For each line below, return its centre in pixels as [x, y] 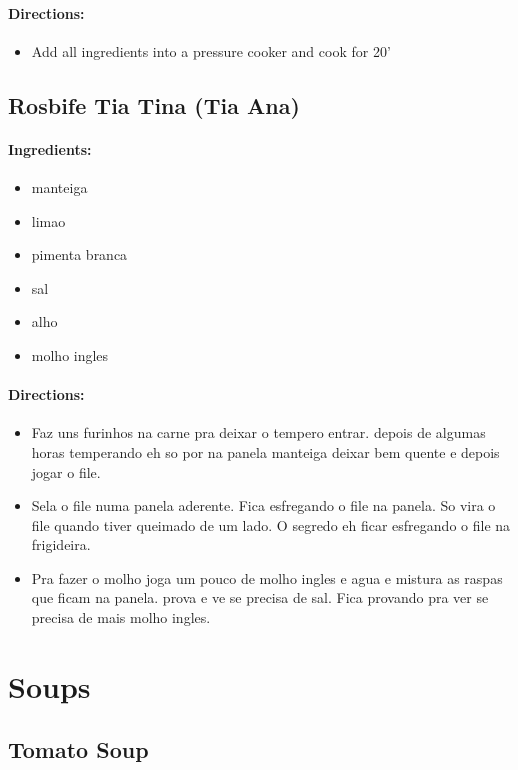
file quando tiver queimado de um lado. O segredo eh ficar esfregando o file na [271, 524]
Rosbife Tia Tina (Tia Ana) [154, 104]
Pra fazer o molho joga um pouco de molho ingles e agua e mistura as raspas [267, 577]
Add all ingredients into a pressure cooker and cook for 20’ [211, 50]
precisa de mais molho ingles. [121, 617]
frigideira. [61, 544]
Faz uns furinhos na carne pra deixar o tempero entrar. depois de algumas [258, 432]
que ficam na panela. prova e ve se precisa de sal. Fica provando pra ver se [260, 597]
